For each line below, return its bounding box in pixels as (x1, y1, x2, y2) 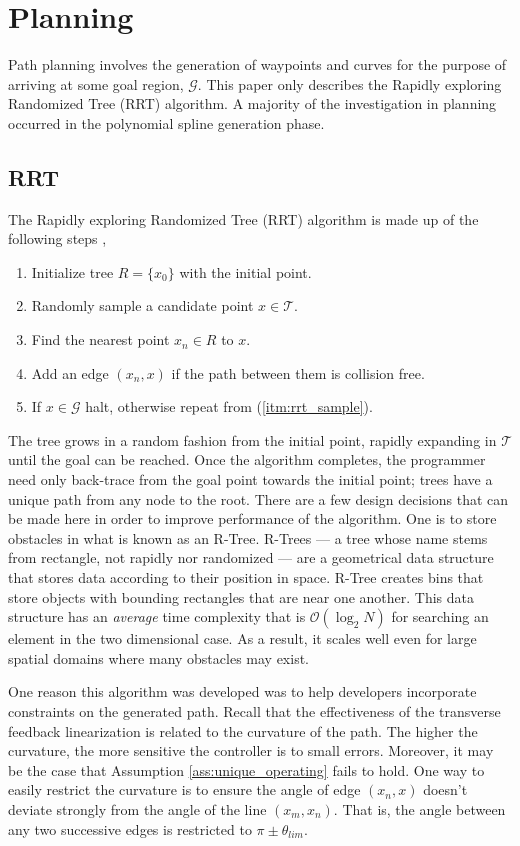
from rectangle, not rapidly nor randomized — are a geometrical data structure (8, 547, 494, 568)
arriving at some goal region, (8, 73, 184, 94)
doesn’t (423, 779, 468, 800)
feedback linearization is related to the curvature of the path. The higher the (8, 720, 478, 741)
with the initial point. (179, 261, 312, 282)
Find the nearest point (31, 329, 170, 350)
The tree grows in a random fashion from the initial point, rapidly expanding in (8, 429, 497, 450)
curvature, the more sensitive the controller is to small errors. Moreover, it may (8, 740, 494, 761)
